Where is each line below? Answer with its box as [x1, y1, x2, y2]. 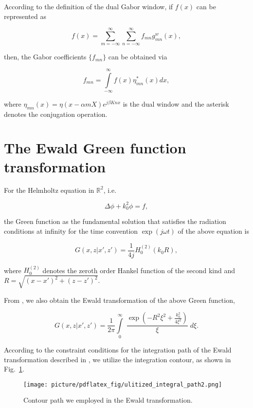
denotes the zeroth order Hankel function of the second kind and [42, 265, 235, 275]
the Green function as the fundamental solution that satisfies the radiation [4, 216, 226, 226]
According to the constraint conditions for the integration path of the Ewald [4, 344, 232, 354]
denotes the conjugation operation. [4, 109, 108, 119]
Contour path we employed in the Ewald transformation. [23, 395, 193, 405]
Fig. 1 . [4, 364, 24, 374]
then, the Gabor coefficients [4, 52, 87, 62]
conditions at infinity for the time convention [4, 226, 138, 236]
